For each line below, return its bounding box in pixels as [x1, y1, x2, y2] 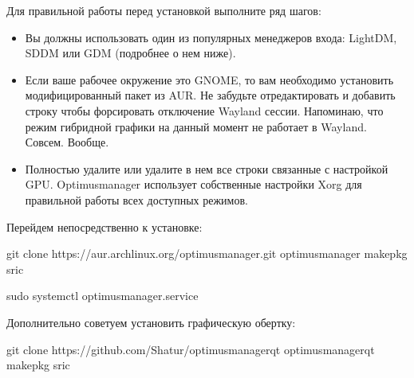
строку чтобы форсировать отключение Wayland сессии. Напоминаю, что [25, 102, 384, 119]
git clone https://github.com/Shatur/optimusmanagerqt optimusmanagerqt [6, 341, 375, 357]
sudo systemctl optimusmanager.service [6, 287, 199, 304]
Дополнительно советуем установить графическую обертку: [6, 314, 296, 330]
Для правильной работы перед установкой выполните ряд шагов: [6, 2, 321, 18]
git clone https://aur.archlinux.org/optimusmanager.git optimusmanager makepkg [6, 245, 408, 262]
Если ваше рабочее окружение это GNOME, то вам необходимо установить [25, 71, 394, 88]
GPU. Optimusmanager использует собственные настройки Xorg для [25, 176, 362, 193]
